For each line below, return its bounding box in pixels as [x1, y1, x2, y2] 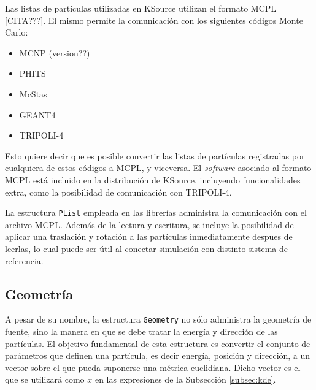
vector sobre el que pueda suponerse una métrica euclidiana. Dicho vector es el [5, 361, 301, 373]
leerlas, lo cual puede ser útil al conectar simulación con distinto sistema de [5, 242, 288, 254]
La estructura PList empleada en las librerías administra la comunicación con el [5, 206, 307, 219]
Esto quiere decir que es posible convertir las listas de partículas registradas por [5, 149, 305, 162]
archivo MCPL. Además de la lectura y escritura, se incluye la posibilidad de [5, 218, 294, 231]
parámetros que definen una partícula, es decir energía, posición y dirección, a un [5, 349, 310, 362]
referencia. [5, 254, 44, 267]
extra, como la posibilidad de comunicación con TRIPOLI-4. [5, 185, 232, 198]
